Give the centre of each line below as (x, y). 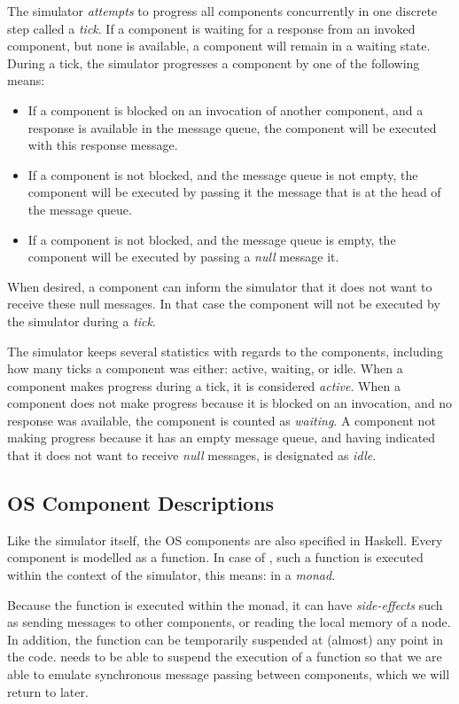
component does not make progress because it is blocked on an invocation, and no (230, 403)
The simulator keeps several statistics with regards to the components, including (225, 351)
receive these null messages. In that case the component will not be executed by (224, 304)
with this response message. (103, 145)
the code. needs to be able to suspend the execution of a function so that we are (225, 657)
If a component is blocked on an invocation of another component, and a (226, 110)
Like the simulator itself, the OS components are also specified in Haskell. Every (225, 540)
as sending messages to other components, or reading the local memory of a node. (229, 622)
